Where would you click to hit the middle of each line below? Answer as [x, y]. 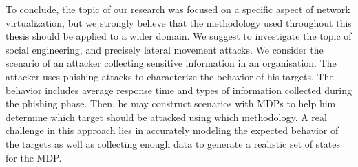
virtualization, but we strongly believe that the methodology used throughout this [179, 22]
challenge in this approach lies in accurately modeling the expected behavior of [172, 130]
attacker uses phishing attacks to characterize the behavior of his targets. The [170, 76]
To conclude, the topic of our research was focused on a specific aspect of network [178, 9]
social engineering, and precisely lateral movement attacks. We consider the [165, 49]
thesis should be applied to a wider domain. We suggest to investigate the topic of [179, 36]
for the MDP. [34, 157]
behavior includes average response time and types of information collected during [179, 90]
